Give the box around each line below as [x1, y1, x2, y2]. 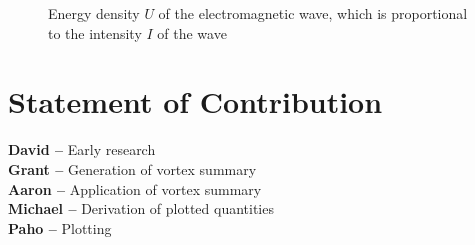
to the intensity [48, 22, 142, 43]
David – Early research [8, 139, 156, 160]
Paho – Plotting [8, 217, 112, 238]
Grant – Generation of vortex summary [8, 158, 257, 179]
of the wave [157, 22, 227, 43]
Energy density [48, 3, 140, 23]
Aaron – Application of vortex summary [8, 178, 262, 199]
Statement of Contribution [8, 81, 383, 122]
